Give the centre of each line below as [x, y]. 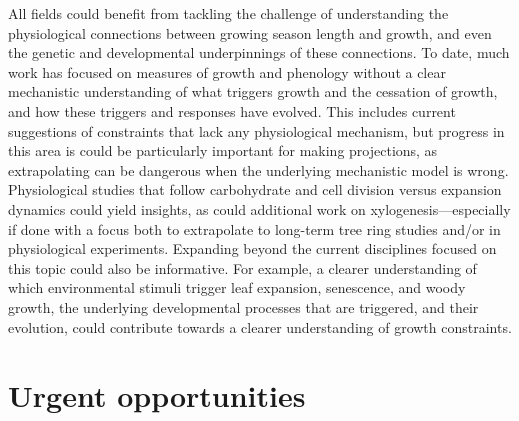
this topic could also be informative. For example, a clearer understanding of [242, 267]
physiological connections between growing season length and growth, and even [250, 32]
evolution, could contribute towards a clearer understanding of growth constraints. [260, 326]
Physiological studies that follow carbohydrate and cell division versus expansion [255, 189]
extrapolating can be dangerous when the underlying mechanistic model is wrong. [258, 169]
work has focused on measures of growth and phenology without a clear [227, 71]
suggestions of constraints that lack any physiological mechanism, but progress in [256, 130]
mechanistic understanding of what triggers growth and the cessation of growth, [253, 91]
